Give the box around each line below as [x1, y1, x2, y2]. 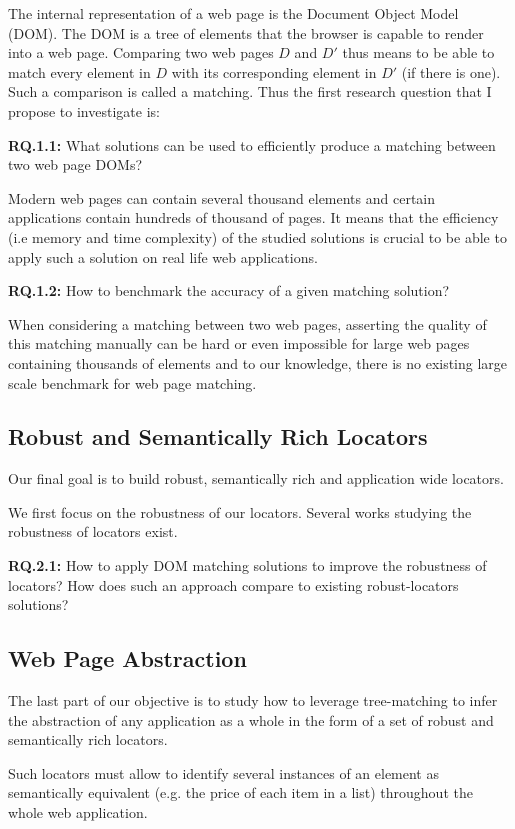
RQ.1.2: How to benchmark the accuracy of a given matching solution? [8, 280, 450, 301]
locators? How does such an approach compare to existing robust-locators [8, 574, 459, 595]
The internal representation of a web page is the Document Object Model [8, 3, 459, 23]
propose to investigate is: [8, 100, 160, 121]
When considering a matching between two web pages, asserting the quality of [8, 313, 487, 334]
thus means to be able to [342, 42, 495, 63]
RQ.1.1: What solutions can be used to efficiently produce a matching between [8, 134, 496, 155]
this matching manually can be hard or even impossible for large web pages [8, 333, 470, 354]
